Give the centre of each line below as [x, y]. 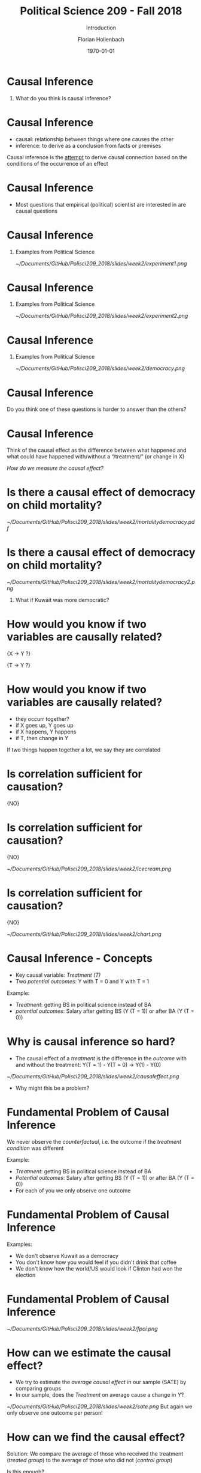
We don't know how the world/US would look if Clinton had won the [99, 1268]
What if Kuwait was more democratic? [62, 600]
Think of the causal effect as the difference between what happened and [97, 450]
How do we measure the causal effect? [55, 468]
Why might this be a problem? [52, 1088]
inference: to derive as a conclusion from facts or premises [88, 145]
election [25, 1275]
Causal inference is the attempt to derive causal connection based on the [97, 157]
